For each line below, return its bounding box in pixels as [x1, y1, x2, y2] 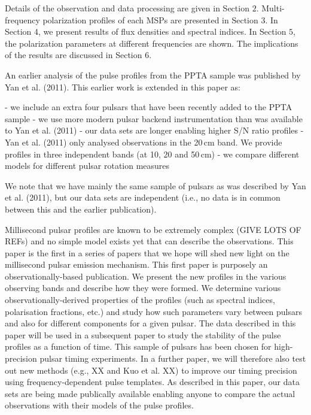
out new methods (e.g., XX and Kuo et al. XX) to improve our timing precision [5, 363, 297, 376]
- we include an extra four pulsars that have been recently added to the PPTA [5, 101, 292, 113]
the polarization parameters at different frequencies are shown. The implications [5, 37, 298, 49]
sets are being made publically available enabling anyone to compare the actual [5, 387, 295, 399]
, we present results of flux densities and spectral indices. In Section [38, 25, 286, 38]
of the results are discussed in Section [5, 49, 142, 61]
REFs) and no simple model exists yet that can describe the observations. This [5, 235, 294, 247]
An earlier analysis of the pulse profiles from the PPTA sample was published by [5, 68, 301, 81]
